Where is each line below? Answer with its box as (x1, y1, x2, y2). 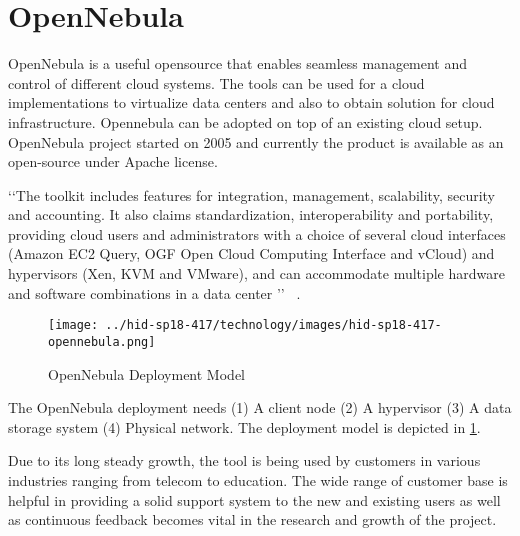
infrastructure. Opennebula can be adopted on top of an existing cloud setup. (8, 111, 483, 132)
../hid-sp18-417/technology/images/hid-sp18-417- (105, 318, 442, 333)
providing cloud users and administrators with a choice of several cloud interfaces (8, 223, 506, 244)
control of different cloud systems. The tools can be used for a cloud (8, 72, 425, 93)
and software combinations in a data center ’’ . (8, 282, 301, 303)
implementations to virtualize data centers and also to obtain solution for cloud (8, 92, 495, 113)
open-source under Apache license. (8, 151, 218, 172)
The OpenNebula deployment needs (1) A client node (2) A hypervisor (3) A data (8, 397, 512, 418)
